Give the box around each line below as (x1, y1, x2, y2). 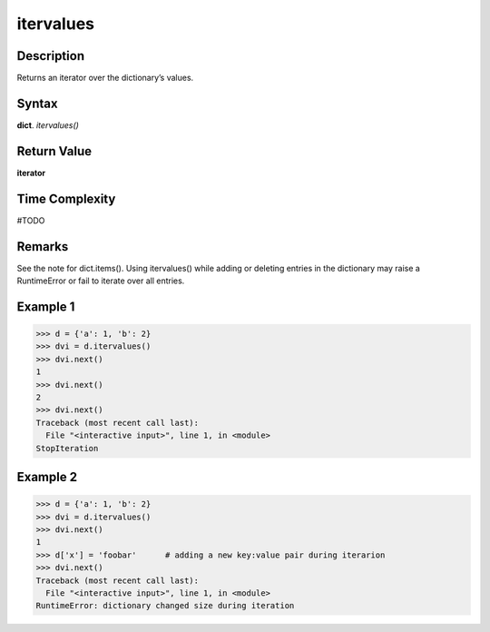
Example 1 (16, 299, 75, 314)
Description (16, 48, 85, 64)
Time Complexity (16, 191, 116, 206)
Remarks (16, 239, 69, 254)
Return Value (16, 143, 93, 159)
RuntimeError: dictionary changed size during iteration (35, 600, 295, 611)
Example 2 (16, 469, 77, 485)
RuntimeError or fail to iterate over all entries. (16, 275, 185, 286)
